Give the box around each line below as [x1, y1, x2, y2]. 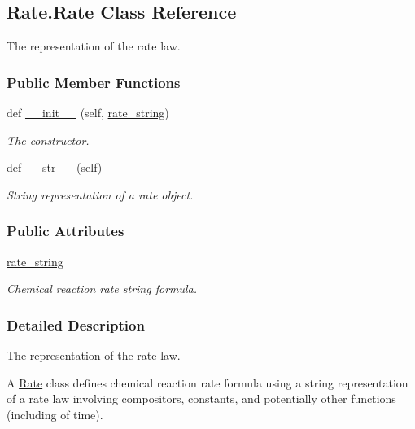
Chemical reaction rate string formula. [7, 280, 198, 297]
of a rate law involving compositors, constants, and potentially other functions [7, 390, 396, 407]
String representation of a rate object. [7, 186, 194, 203]
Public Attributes [7, 221, 124, 241]
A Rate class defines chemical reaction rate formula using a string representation [7, 374, 408, 391]
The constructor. [7, 131, 90, 148]
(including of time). [7, 405, 103, 422]
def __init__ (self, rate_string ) [7, 104, 169, 121]
